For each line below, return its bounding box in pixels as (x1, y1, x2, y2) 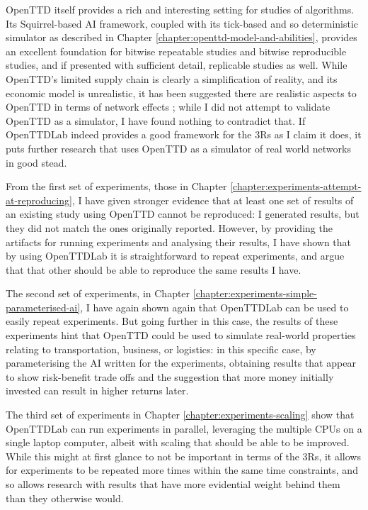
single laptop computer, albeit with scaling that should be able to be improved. (6, 435, 350, 450)
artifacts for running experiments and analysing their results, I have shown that (6, 234, 352, 249)
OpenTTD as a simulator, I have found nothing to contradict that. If (6, 113, 306, 128)
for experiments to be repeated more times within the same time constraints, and (6, 462, 358, 477)
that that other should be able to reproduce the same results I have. (6, 262, 301, 277)
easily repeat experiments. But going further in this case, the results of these (6, 314, 338, 328)
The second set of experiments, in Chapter (6, 286, 190, 301)
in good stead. (6, 155, 67, 170)
